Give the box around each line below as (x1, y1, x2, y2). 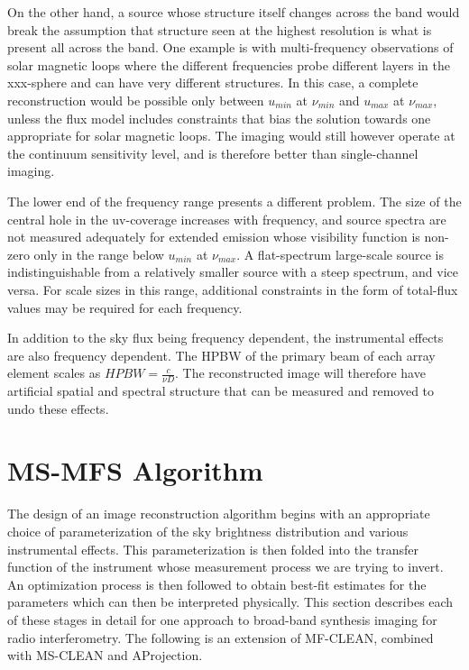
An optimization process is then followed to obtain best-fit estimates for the (7, 574, 427, 593)
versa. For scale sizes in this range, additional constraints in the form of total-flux (7, 280, 458, 298)
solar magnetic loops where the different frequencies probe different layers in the (7, 55, 450, 74)
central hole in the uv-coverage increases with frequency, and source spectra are (7, 209, 446, 228)
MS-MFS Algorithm (7, 452, 263, 489)
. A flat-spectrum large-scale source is (236, 244, 444, 263)
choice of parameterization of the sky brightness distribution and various (7, 522, 409, 541)
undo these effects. (7, 399, 109, 418)
